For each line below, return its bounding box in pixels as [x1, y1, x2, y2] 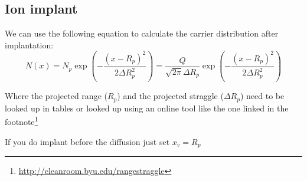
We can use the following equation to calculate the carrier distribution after [5, 27, 279, 40]
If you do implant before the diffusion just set [5, 135, 170, 147]
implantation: [5, 38, 54, 51]
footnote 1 [5, 114, 38, 128]
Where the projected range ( [5, 90, 107, 102]
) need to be [240, 90, 285, 102]
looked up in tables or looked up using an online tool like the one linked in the [5, 101, 289, 114]
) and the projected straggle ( [117, 90, 224, 102]
